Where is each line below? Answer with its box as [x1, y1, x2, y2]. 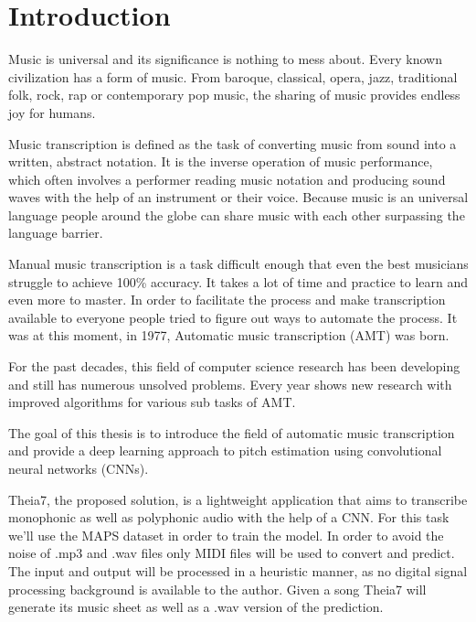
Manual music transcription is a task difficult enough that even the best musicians [8, 254, 469, 273]
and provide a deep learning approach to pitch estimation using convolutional [8, 441, 442, 460]
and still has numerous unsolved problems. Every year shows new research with [8, 374, 452, 393]
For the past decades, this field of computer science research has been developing [8, 357, 460, 376]
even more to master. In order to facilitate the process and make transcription [8, 290, 446, 309]
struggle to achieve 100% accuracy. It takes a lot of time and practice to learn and [8, 272, 469, 291]
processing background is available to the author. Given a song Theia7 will [8, 579, 427, 598]
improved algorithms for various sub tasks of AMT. [8, 392, 296, 412]
